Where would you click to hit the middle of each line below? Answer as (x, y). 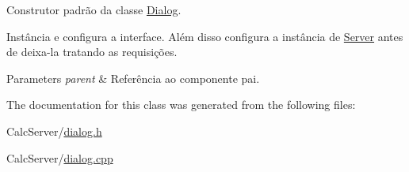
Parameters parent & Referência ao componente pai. (133, 78)
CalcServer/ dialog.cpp (60, 157)
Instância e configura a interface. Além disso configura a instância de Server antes (205, 36)
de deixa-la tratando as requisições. (92, 52)
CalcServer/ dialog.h (54, 131)
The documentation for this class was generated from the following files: (181, 105)
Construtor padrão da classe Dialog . (94, 9)
